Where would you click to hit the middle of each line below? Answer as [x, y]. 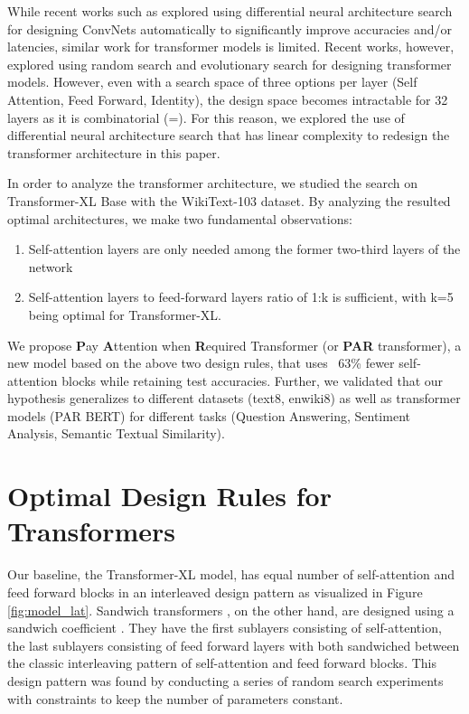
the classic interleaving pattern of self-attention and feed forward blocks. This [222, 663]
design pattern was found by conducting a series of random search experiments [225, 680]
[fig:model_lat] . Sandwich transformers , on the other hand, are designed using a [231, 610]
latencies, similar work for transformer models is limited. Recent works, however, [231, 47]
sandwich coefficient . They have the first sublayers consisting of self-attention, [225, 628]
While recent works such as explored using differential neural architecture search [230, 11]
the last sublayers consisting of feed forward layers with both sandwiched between [234, 645]
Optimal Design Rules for [169, 496]
